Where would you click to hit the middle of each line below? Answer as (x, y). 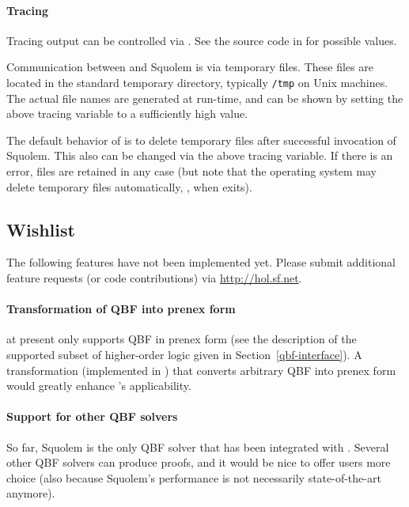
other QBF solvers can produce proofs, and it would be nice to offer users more (199, 462)
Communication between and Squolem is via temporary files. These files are (190, 67)
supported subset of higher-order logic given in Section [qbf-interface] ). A (184, 354)
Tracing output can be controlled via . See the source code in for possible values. (202, 40)
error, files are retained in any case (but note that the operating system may (191, 171)
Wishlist (41, 229)
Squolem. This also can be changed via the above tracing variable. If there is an (200, 155)
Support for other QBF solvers (92, 416)
